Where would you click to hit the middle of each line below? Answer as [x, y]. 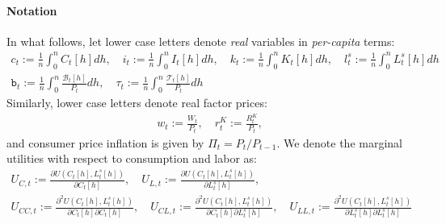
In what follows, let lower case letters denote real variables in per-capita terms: [201, 41]
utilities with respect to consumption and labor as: [132, 158]
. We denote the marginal [339, 142]
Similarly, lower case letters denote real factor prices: [137, 102]
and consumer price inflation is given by [105, 142]
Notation [32, 10]
